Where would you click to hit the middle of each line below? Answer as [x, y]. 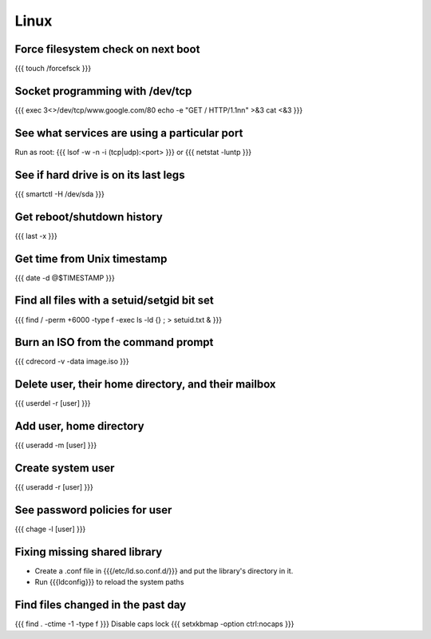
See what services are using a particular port [129, 133]
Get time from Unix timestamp [91, 258]
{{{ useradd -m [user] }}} [56, 445]
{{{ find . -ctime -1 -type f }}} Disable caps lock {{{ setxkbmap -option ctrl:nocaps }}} [154, 624]
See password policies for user [93, 510]
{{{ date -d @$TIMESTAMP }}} [65, 278]
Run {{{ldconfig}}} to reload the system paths [109, 582]
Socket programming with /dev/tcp [103, 91]
